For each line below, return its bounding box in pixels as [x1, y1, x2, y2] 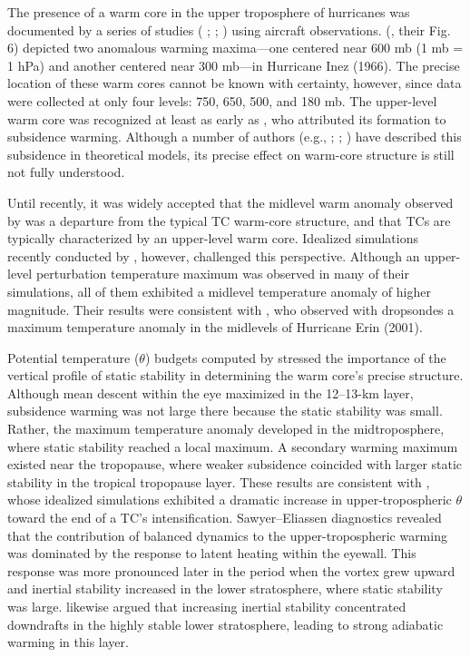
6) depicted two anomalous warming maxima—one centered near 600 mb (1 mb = [7, 38, 464, 57]
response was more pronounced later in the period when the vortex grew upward [7, 561, 455, 580]
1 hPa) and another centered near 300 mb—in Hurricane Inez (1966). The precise [7, 55, 460, 74]
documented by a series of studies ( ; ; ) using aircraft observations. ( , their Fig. [7, 20, 451, 39]
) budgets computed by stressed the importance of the [144, 348, 446, 367]
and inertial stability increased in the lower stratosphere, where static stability [7, 579, 443, 598]
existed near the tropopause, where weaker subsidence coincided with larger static [7, 455, 463, 474]
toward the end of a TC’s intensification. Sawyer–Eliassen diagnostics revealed [7, 508, 442, 527]
